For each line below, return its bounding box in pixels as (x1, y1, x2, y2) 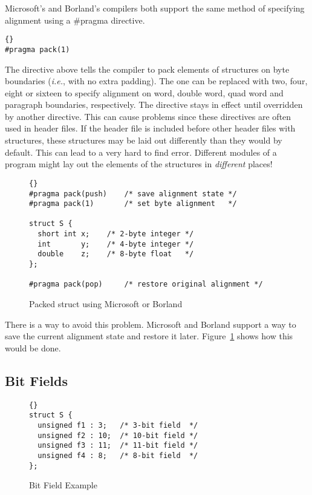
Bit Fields (5, 371, 68, 390)
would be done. (5, 341, 61, 354)
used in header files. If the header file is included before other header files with (5, 122, 296, 135)
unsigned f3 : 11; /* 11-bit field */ (37, 441, 198, 450)
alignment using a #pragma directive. (5, 13, 145, 26)
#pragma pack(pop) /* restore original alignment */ (29, 280, 263, 289)
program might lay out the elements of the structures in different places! (5, 158, 273, 170)
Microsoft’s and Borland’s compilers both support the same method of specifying (5, 2, 305, 14)
